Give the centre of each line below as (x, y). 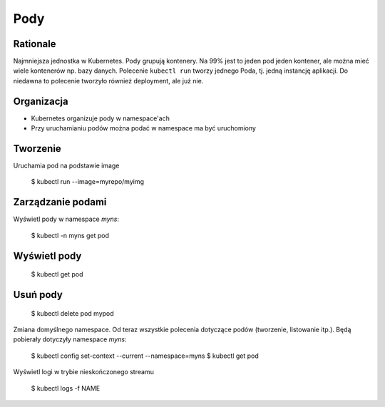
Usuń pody (38, 295)
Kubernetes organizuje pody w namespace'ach (101, 118)
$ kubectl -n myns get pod (70, 235)
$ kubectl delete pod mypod (72, 313)
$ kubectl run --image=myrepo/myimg (87, 182)
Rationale (35, 44)
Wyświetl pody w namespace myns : (66, 219)
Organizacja (41, 101)
